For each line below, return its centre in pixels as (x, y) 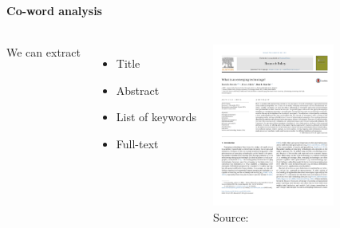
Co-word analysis (54, 10)
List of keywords (156, 117)
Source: (231, 216)
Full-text (137, 143)
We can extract (43, 52)
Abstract (138, 90)
